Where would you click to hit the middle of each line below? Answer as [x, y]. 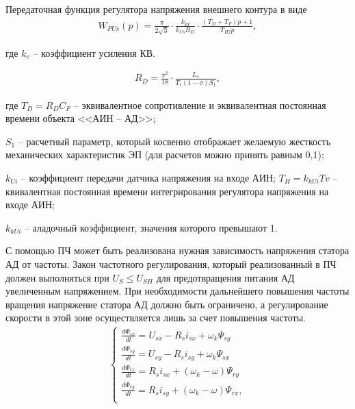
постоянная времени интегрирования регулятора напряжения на [196, 191]
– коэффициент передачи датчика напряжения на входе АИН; [148, 178]
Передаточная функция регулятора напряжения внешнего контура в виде [156, 9]
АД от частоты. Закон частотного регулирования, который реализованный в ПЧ [171, 263]
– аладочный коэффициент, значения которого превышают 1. [151, 227]
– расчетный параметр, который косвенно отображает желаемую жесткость [174, 141]
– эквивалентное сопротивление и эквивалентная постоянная [200, 104]
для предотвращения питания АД [225, 277]
